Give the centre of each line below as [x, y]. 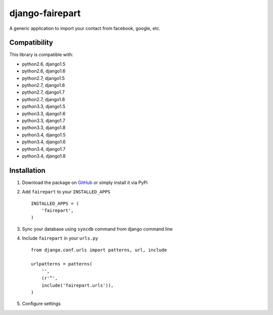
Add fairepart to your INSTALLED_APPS [66, 192]
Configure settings [41, 304]
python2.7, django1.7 [43, 92]
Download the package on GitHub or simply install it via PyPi [85, 183]
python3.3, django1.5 [44, 107]
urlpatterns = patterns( [62, 264]
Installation [27, 170]
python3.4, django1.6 [44, 142]
